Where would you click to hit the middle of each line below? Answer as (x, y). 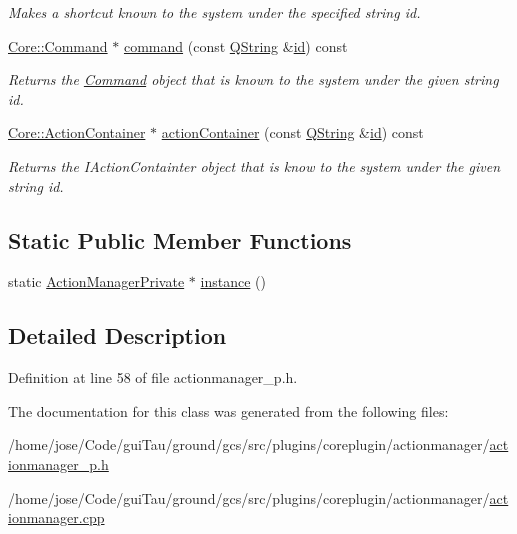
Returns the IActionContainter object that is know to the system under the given (254, 165)
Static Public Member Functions (180, 239)
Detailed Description (117, 335)
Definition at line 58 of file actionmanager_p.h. (153, 377)
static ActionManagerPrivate (96, 281)
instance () (233, 281)
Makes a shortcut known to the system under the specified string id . (214, 12)
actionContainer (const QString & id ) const (292, 132)
